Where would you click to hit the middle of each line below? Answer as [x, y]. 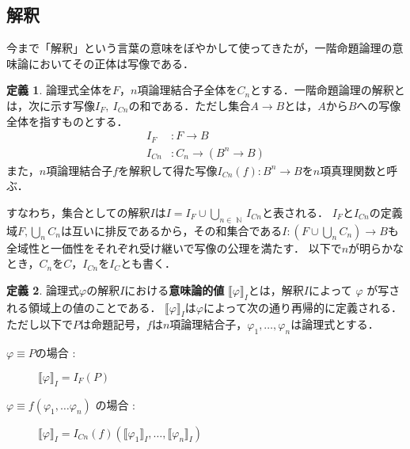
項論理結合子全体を [187, 90]
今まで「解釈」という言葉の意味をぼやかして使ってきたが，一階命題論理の [199, 48]
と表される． [295, 212]
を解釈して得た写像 [168, 170]
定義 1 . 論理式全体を [59, 90]
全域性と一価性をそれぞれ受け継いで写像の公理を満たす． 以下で [174, 247]
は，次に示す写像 [51, 105]
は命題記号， [113, 324]
